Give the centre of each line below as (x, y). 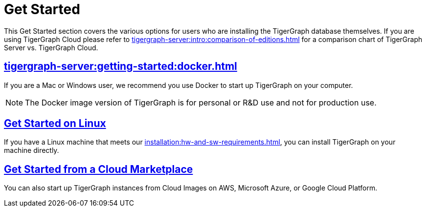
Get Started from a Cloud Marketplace (99, 169)
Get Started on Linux (55, 124)
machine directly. (32, 150)
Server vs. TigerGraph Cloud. (51, 47)
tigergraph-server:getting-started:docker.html (121, 66)
